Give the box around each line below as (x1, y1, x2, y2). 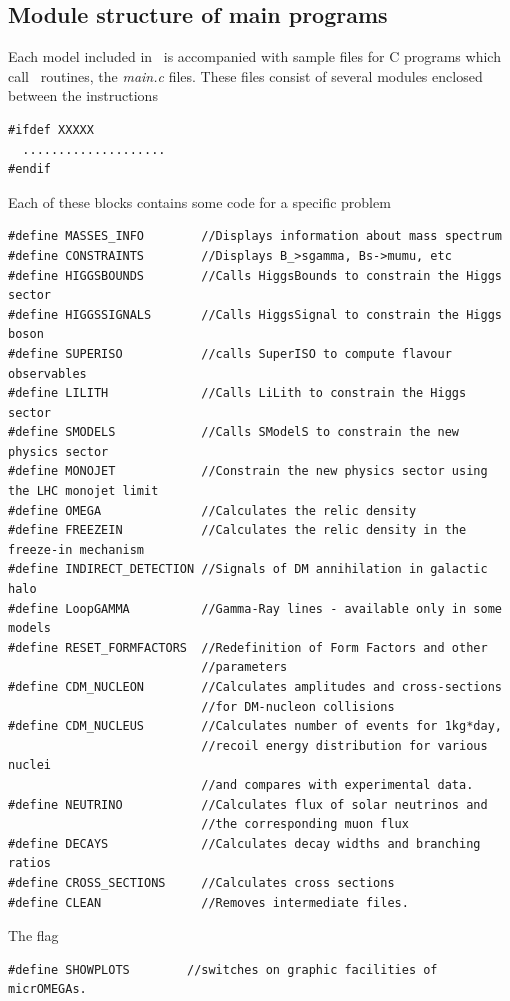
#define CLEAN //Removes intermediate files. (8, 895, 409, 910)
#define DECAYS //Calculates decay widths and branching (8, 836, 481, 851)
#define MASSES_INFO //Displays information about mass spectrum (8, 229, 502, 244)
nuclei (8, 758, 51, 773)
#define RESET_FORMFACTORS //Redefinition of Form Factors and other (8, 640, 488, 655)
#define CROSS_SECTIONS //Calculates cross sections (8, 875, 395, 890)
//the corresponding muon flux (201, 817, 409, 832)
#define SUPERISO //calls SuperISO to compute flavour (8, 346, 452, 361)
